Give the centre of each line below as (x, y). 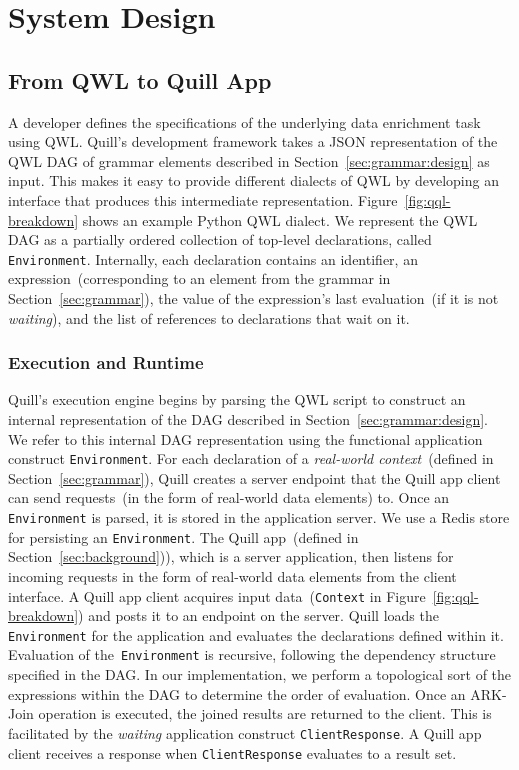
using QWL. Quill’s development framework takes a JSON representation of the (253, 141)
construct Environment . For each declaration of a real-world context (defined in (251, 458)
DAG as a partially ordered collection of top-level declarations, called (220, 239)
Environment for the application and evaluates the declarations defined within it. (256, 634)
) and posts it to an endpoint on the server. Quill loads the (258, 615)
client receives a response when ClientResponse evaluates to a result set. (232, 752)
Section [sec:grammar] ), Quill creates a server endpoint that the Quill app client (254, 477)
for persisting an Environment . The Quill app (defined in (183, 536)
